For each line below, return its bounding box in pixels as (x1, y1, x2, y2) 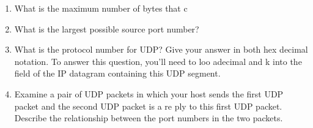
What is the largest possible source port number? (14, 22, 199, 35)
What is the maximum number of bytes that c (14, 2, 188, 14)
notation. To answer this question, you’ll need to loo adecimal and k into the (14, 55, 302, 67)
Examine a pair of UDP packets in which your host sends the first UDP (14, 87, 284, 100)
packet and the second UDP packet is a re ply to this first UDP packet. (14, 99, 282, 112)
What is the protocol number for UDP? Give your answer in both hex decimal (14, 43, 308, 56)
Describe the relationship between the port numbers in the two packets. (14, 111, 283, 124)
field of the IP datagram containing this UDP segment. (14, 67, 221, 80)
